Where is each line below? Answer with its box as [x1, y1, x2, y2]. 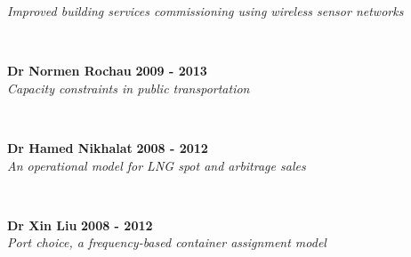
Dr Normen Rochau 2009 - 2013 [7, 61, 207, 80]
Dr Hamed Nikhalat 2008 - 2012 [7, 138, 208, 157]
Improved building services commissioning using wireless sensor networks [7, 2, 404, 20]
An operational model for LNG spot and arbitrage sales [7, 156, 306, 174]
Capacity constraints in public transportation [7, 78, 250, 97]
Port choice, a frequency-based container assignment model [7, 233, 326, 252]
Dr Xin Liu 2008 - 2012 [7, 215, 153, 234]
